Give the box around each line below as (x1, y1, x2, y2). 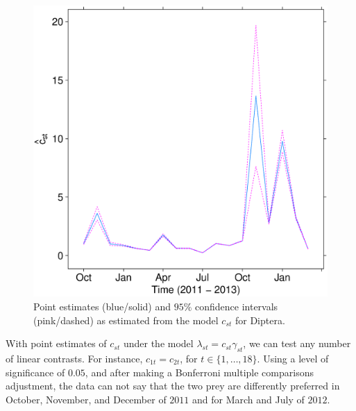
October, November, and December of (6, 392, 167, 406)
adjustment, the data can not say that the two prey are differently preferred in (6, 378, 340, 393)
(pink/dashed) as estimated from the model (33, 312, 219, 327)
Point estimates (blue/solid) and (33, 299, 171, 314)
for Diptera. (235, 312, 285, 327)
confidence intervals (194, 299, 278, 314)
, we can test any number (243, 336, 351, 351)
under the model (123, 336, 194, 351)
